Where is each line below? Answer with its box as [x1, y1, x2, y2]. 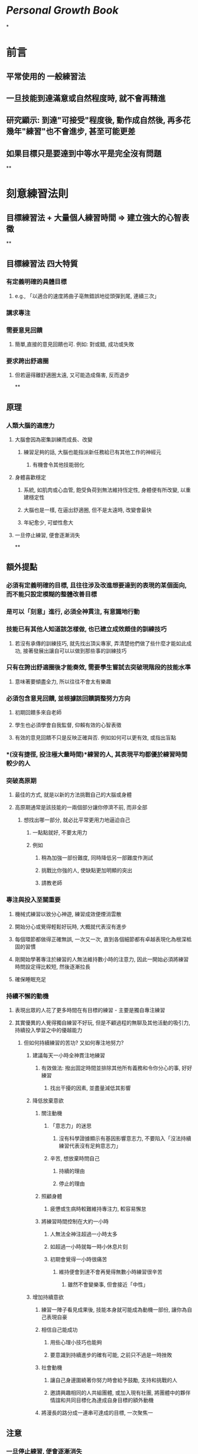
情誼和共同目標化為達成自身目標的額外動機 [50, 1396, 154, 1404]
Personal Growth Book [6, 4, 119, 17]
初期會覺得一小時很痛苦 [50, 1255, 108, 1262]
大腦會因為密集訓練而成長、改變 [14, 436, 93, 443]
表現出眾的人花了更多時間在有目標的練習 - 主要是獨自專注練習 [14, 1006, 165, 1013]
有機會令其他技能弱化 [32, 461, 85, 468]
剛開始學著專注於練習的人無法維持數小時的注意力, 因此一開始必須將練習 [14, 956, 189, 963]
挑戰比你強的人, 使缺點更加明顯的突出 [41, 867, 133, 874]
